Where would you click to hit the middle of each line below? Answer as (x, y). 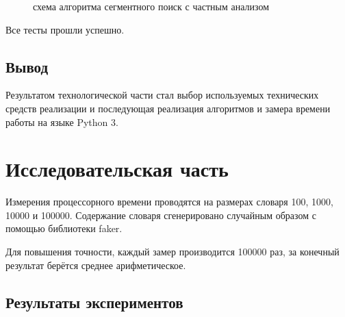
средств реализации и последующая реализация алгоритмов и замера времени (168, 108)
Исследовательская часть (117, 169)
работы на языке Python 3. (62, 122)
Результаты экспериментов (94, 302)
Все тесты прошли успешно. (65, 29)
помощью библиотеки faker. (64, 228)
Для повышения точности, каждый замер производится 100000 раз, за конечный (172, 252)
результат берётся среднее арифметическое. (96, 265)
